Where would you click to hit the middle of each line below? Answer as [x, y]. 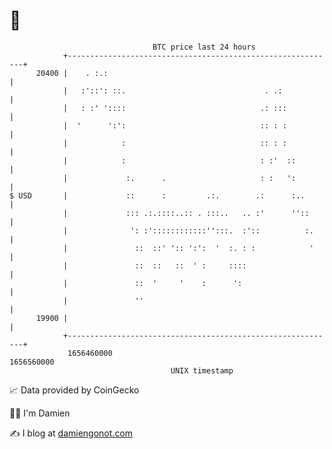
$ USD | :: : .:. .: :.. [157, 195]
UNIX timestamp [202, 370]
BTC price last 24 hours [204, 47]
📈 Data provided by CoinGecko [74, 390]
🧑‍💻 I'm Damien [40, 413]
